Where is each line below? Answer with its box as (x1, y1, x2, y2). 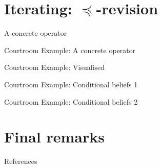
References (4, 156, 37, 166)
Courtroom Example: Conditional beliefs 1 (4, 79, 138, 89)
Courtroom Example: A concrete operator (4, 44, 136, 55)
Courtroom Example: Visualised (4, 62, 105, 73)
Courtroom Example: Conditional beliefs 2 (4, 96, 138, 107)
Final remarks (4, 126, 105, 147)
